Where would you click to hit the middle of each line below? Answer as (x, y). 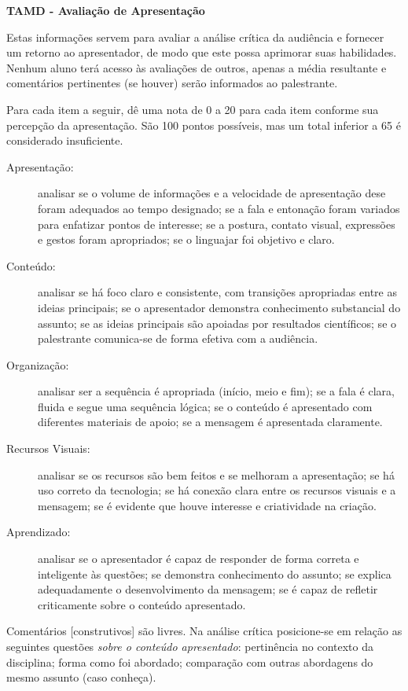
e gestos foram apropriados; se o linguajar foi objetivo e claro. (186, 239)
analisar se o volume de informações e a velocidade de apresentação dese (212, 193)
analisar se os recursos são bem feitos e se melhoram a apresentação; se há (216, 474)
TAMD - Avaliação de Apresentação (106, 10)
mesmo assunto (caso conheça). (81, 677)
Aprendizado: (39, 532)
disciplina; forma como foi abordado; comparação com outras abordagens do (190, 662)
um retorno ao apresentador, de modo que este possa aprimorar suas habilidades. (202, 52)
